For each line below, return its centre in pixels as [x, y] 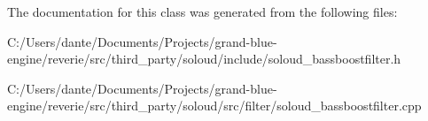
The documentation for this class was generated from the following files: [202, 11]
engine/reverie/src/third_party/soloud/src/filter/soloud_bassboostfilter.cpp [214, 106]
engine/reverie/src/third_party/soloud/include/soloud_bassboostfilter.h [204, 59]
